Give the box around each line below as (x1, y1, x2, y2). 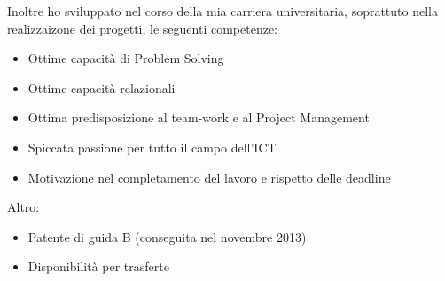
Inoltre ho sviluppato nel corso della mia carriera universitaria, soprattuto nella (7, 2, 438, 20)
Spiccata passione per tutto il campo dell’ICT (27, 137, 277, 156)
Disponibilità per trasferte (27, 257, 169, 276)
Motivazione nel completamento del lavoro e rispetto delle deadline (27, 168, 391, 186)
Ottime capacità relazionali (27, 78, 176, 97)
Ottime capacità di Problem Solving (27, 49, 224, 67)
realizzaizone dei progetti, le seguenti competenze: (7, 19, 278, 37)
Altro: (7, 198, 40, 216)
